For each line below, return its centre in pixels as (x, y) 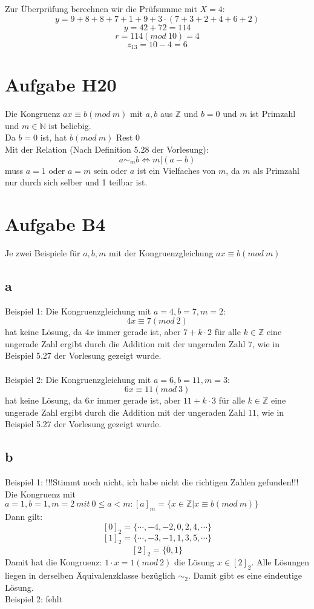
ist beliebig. (70, 125)
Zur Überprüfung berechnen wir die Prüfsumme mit (101, 8)
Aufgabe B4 (55, 223)
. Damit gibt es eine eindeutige (245, 575)
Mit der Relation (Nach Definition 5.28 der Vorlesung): (107, 149)
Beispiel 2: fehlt (34, 599)
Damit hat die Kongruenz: (54, 562)
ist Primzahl (273, 114)
